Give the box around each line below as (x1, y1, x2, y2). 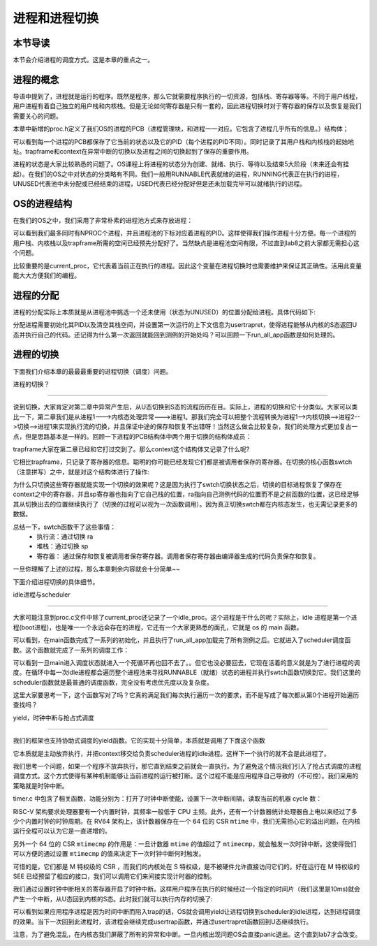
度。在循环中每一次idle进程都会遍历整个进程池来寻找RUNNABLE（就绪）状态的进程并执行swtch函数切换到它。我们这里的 (13, 668, 361, 677)
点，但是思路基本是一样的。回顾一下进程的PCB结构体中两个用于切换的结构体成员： (13, 432, 252, 440)
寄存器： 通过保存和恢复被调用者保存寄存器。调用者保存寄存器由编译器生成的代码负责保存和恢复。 (36, 552, 320, 560)
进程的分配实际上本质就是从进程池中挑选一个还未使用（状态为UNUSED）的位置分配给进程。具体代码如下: (13, 307, 316, 316)
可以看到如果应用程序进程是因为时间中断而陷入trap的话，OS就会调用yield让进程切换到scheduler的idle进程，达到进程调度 (13, 908, 361, 916)
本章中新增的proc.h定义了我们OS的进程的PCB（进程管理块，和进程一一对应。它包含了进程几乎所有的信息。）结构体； (13, 124, 349, 133)
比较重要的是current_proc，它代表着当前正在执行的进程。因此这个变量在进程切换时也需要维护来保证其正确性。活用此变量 (13, 261, 362, 270)
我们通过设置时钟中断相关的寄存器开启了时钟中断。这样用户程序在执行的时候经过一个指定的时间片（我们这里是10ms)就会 (13, 885, 361, 894)
